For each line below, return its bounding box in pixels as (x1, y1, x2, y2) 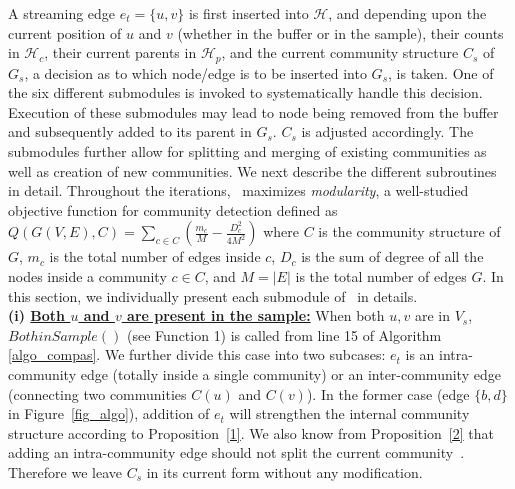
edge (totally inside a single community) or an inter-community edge (80, 363, 501, 384)
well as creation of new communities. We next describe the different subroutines (8, 160, 497, 181)
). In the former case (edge (306, 383, 470, 404)
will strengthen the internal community (229, 403, 470, 424)
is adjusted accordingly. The (301, 121, 474, 142)
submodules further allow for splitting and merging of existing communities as (8, 141, 487, 162)
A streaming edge (8, 3, 116, 23)
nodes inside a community (8, 265, 167, 286)
